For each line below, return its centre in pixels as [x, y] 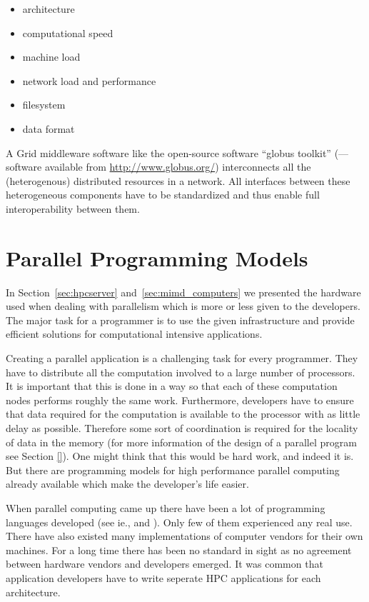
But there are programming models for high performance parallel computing [173, 470]
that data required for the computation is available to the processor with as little [183, 414]
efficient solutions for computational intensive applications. [134, 334]
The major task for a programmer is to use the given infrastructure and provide [180, 320]
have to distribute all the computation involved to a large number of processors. [181, 372]
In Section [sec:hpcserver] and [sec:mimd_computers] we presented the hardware [183, 292]
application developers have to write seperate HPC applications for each [163, 577]
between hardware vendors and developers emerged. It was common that [165, 564]
